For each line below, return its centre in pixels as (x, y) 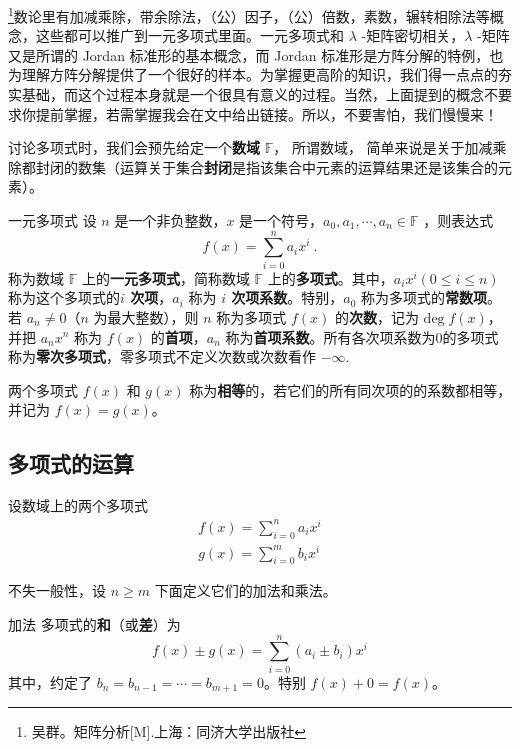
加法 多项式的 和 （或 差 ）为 (94, 624)
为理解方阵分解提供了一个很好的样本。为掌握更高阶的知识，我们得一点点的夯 (260, 74)
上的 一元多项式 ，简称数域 (165, 277)
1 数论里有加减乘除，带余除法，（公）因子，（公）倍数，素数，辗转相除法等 (249, 14)
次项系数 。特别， (287, 297)
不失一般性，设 (57, 590)
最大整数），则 (153, 316)
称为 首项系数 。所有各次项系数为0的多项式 (362, 336)
